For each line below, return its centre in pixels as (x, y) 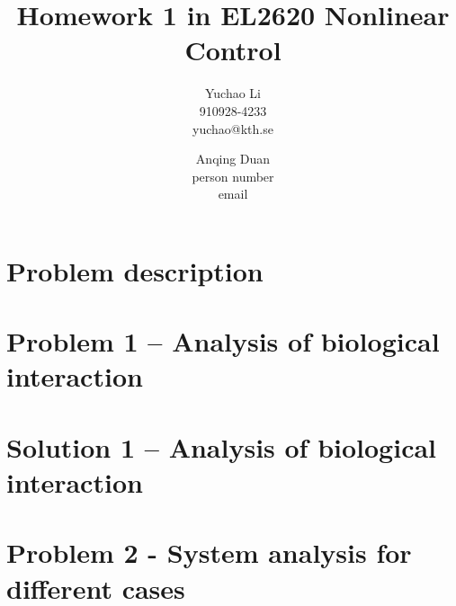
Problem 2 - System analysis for (209, 553)
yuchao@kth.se (233, 128)
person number (233, 176)
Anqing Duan (233, 159)
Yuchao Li (233, 93)
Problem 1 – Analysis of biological (223, 341)
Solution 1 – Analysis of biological (222, 446)
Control (233, 50)
